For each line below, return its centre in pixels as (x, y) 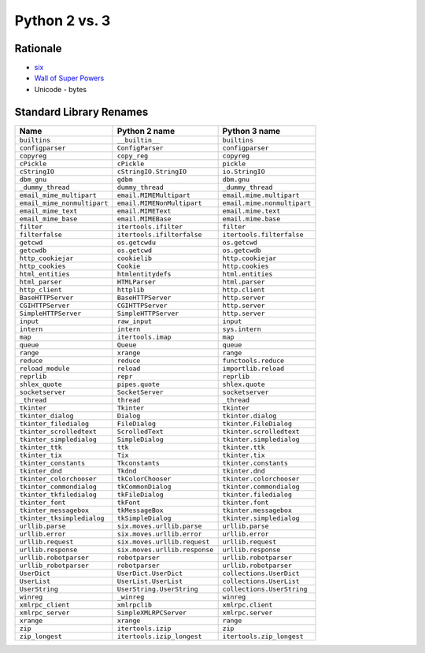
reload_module (44, 368)
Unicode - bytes (60, 89)
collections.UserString (265, 589)
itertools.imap (144, 337)
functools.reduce (253, 360)
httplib (131, 289)
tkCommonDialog (144, 486)
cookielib (135, 258)
